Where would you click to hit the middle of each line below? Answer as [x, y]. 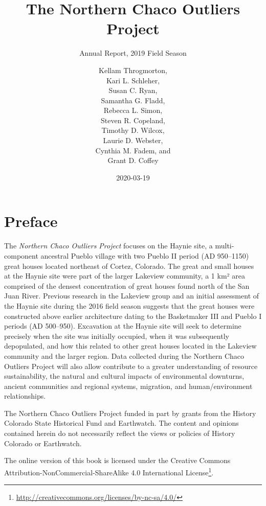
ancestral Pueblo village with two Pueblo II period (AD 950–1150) [145, 255]
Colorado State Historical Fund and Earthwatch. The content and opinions [121, 423]
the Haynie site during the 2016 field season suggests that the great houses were [129, 305]
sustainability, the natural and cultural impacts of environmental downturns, [124, 376]
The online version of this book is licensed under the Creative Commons [117, 460]
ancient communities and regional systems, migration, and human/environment [128, 386]
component [21, 255]
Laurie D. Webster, [133, 140]
